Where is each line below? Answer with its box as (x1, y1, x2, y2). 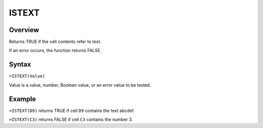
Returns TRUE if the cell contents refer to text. (9, 39, 102, 45)
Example (9, 95, 36, 103)
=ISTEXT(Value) (9, 73, 46, 79)
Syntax (9, 60, 31, 69)
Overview (9, 26, 39, 34)
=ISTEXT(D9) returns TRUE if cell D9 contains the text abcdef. (9, 108, 135, 113)
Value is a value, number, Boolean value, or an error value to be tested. (9, 82, 151, 88)
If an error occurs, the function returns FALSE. (9, 48, 102, 54)
